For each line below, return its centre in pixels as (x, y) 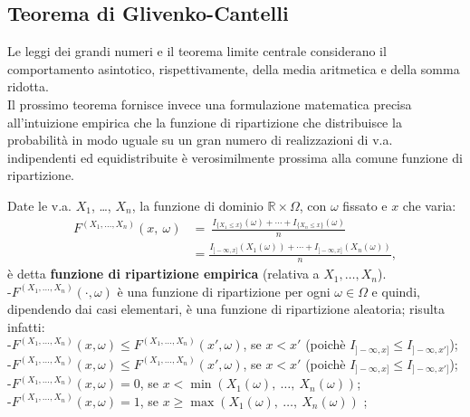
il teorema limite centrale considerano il (277, 51)
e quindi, (396, 291)
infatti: (26, 326)
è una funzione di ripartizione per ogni (224, 291)
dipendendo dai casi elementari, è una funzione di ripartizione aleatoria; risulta (226, 309)
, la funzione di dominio (197, 205)
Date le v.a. (39, 205)
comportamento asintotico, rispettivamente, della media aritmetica (192, 68)
